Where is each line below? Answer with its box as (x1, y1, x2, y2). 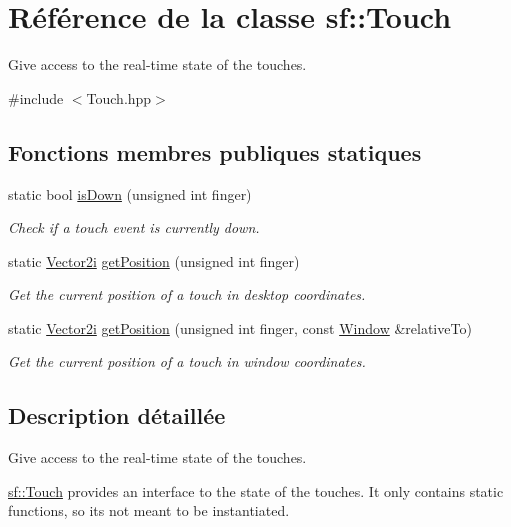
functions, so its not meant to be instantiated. (8, 500, 290, 521)
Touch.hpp (86, 87, 152, 108)
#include (8, 87, 64, 108)
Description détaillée (8, 400, 226, 431)
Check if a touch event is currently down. (8, 217, 260, 238)
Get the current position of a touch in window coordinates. (8, 351, 366, 372)
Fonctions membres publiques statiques (8, 136, 422, 167)
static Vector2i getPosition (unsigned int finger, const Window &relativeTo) (8, 317, 472, 338)
